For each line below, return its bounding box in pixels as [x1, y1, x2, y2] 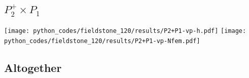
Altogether [4, 59, 62, 75]
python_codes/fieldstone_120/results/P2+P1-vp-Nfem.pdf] [4, 37, 200, 45]
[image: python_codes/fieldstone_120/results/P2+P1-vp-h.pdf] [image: [4, 27, 246, 35]
